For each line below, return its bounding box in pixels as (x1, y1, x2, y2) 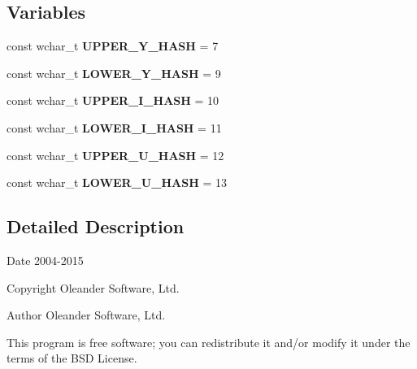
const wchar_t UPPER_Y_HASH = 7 (7, 37, 219, 54)
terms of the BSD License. (7, 349, 137, 367)
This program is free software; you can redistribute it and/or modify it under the (7, 333, 410, 350)
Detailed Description (7, 214, 185, 239)
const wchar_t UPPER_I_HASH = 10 (7, 92, 219, 109)
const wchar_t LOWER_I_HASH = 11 (7, 119, 222, 136)
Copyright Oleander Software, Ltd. (7, 279, 180, 296)
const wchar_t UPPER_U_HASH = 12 (7, 146, 224, 163)
